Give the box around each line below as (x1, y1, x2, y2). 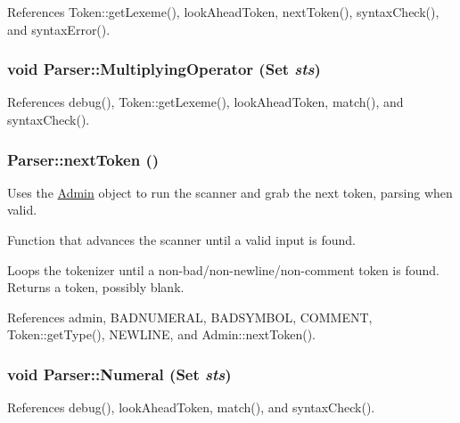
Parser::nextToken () (7, 148, 160, 170)
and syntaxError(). (7, 20, 111, 38)
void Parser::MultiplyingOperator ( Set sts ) (7, 58, 321, 80)
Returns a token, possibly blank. (7, 278, 185, 297)
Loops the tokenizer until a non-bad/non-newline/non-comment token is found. (7, 260, 439, 279)
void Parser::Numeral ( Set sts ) (7, 362, 232, 385)
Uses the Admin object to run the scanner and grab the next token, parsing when (7, 183, 453, 201)
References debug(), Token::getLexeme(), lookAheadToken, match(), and (7, 93, 404, 111)
